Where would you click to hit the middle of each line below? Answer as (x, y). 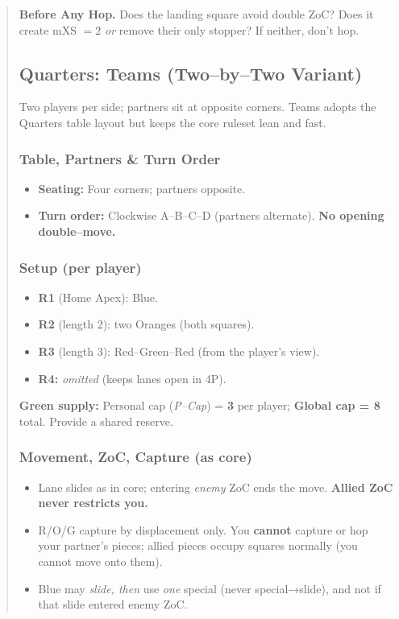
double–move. (77, 231)
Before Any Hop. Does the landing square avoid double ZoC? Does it (196, 14)
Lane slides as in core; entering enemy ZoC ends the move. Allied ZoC (216, 487)
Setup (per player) (80, 267)
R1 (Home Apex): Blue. (98, 297)
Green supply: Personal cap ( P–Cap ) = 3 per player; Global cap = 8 (199, 405)
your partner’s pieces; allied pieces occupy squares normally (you (198, 545)
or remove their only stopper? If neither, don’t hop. (232, 29)
